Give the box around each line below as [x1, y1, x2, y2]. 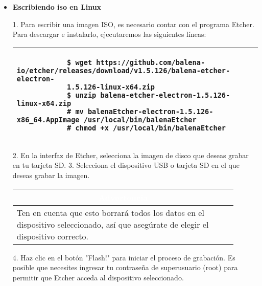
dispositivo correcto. [16, 230, 89, 242]
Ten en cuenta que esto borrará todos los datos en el [16, 206, 204, 218]
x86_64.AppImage [16, 115, 80, 124]
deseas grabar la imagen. [12, 169, 90, 180]
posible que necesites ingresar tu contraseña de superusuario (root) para [12, 262, 238, 273]
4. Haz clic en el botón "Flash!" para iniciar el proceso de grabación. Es [12, 252, 235, 262]
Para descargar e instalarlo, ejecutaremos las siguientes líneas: [12, 29, 206, 39]
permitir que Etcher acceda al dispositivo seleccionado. [12, 272, 184, 282]
